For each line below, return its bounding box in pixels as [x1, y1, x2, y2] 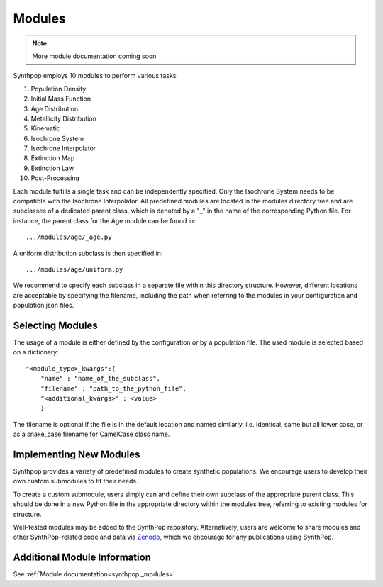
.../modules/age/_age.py [26, 233, 112, 241]
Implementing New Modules [13, 448, 140, 460]
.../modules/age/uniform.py [26, 265, 123, 273]
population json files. [13, 301, 74, 310]
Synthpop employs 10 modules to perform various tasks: [13, 72, 179, 80]
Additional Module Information [13, 552, 152, 564]
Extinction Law [30, 164, 74, 172]
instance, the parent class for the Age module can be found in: [13, 216, 196, 225]
